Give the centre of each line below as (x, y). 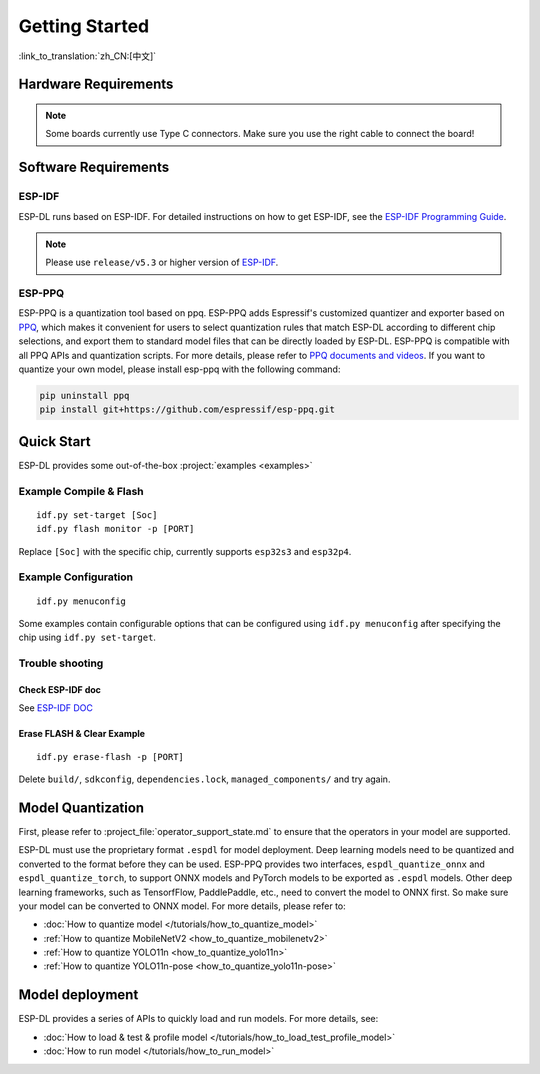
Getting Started (84, 26)
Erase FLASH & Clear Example (81, 734)
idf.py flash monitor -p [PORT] (115, 529)
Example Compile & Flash (81, 491)
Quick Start (54, 441)
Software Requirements (94, 167)
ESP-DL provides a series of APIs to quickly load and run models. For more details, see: (198, 1019)
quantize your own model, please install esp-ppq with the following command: (179, 369)
